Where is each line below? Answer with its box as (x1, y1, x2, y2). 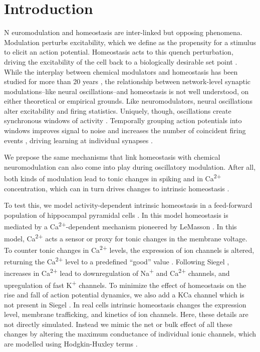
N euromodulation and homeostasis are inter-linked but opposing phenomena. (4, 27, 242, 38)
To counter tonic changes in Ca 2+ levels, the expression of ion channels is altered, (4, 243, 254, 255)
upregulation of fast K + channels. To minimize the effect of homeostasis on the (4, 278, 246, 290)
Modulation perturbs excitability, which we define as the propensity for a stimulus (4, 37, 256, 47)
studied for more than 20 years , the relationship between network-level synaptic (4, 76, 251, 87)
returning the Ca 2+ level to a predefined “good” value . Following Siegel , (4, 255, 229, 266)
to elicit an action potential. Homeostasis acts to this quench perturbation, (4, 47, 233, 57)
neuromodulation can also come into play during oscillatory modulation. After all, (4, 161, 256, 172)
